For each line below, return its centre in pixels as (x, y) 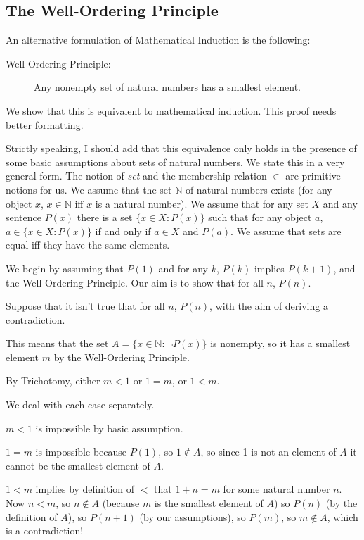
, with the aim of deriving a (269, 306)
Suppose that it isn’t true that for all (85, 306)
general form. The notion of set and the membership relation (136, 176)
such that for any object (260, 217)
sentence (24, 217)
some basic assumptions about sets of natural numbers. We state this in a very (175, 162)
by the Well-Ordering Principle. (122, 357)
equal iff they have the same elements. (88, 245)
